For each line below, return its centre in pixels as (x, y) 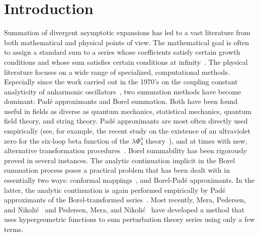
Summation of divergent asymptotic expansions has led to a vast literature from (127, 32)
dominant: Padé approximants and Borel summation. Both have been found (121, 101)
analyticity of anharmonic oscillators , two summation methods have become (123, 91)
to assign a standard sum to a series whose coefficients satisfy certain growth (122, 52)
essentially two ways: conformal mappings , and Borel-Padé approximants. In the (129, 180)
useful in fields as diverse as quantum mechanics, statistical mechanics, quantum (128, 111)
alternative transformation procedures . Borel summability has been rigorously (125, 150)
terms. (14, 229)
